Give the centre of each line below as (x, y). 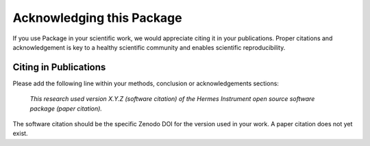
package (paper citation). (66, 108)
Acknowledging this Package (97, 18)
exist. (20, 134)
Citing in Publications (59, 67)
